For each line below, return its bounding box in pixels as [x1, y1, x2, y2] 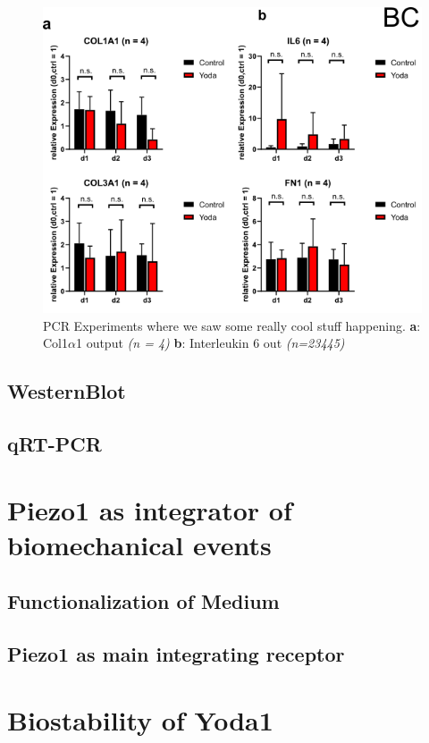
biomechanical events [7, 526, 272, 562]
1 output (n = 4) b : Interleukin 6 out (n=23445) [75, 334, 345, 352]
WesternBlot [7, 377, 126, 405]
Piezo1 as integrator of [7, 491, 292, 528]
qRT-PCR [7, 430, 102, 458]
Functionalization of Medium [7, 587, 280, 615]
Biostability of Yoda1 [7, 701, 273, 738]
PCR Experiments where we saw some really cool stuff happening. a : [43, 316, 421, 334]
